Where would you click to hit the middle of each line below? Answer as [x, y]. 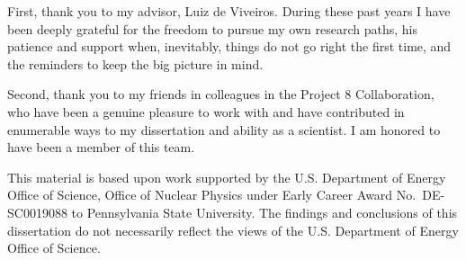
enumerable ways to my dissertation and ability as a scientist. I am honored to [224, 129]
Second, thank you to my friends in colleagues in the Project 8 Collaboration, [221, 94]
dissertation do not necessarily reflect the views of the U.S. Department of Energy [233, 230]
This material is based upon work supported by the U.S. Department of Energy [227, 177]
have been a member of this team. [101, 147]
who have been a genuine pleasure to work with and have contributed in [206, 111]
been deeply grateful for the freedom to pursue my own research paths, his [212, 28]
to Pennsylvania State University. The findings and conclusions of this [264, 212]
